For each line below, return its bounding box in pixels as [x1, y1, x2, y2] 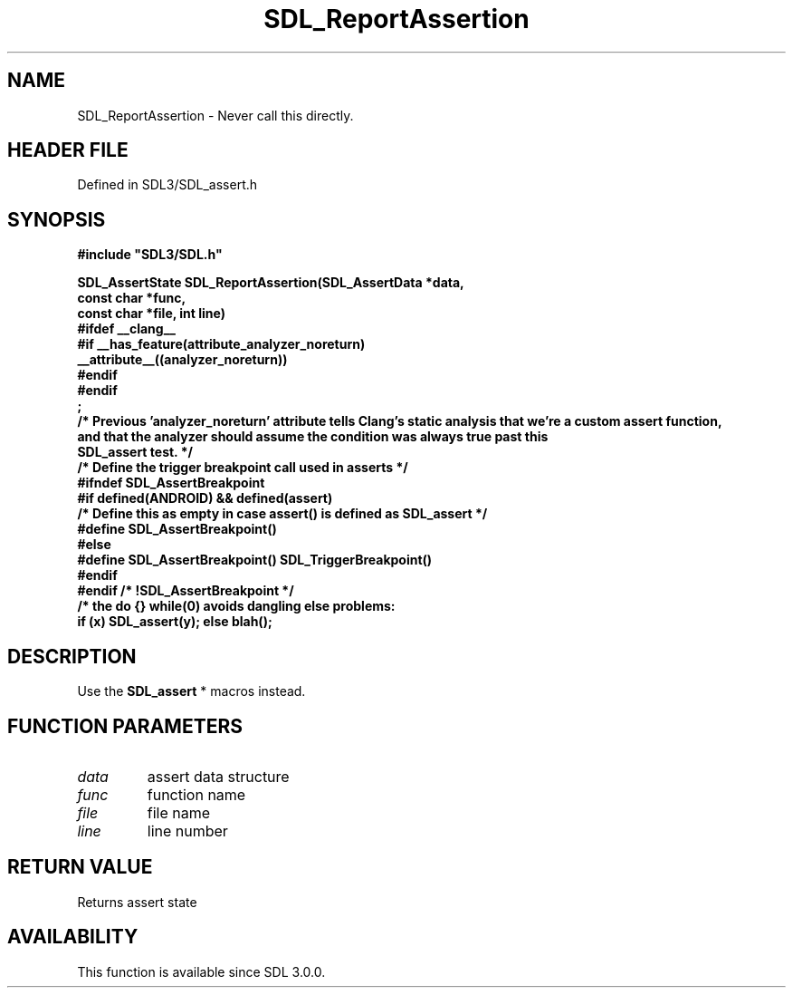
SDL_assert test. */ [77, 444, 193, 460]
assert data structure [147, 767, 290, 786]
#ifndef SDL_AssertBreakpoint [77, 475, 265, 491]
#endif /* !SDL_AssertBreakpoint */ [77, 583, 294, 599]
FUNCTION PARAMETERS [7, 714, 243, 738]
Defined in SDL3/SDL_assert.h [77, 177, 258, 193]
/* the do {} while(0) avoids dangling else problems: [77, 598, 396, 614]
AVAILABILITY [7, 925, 139, 949]
